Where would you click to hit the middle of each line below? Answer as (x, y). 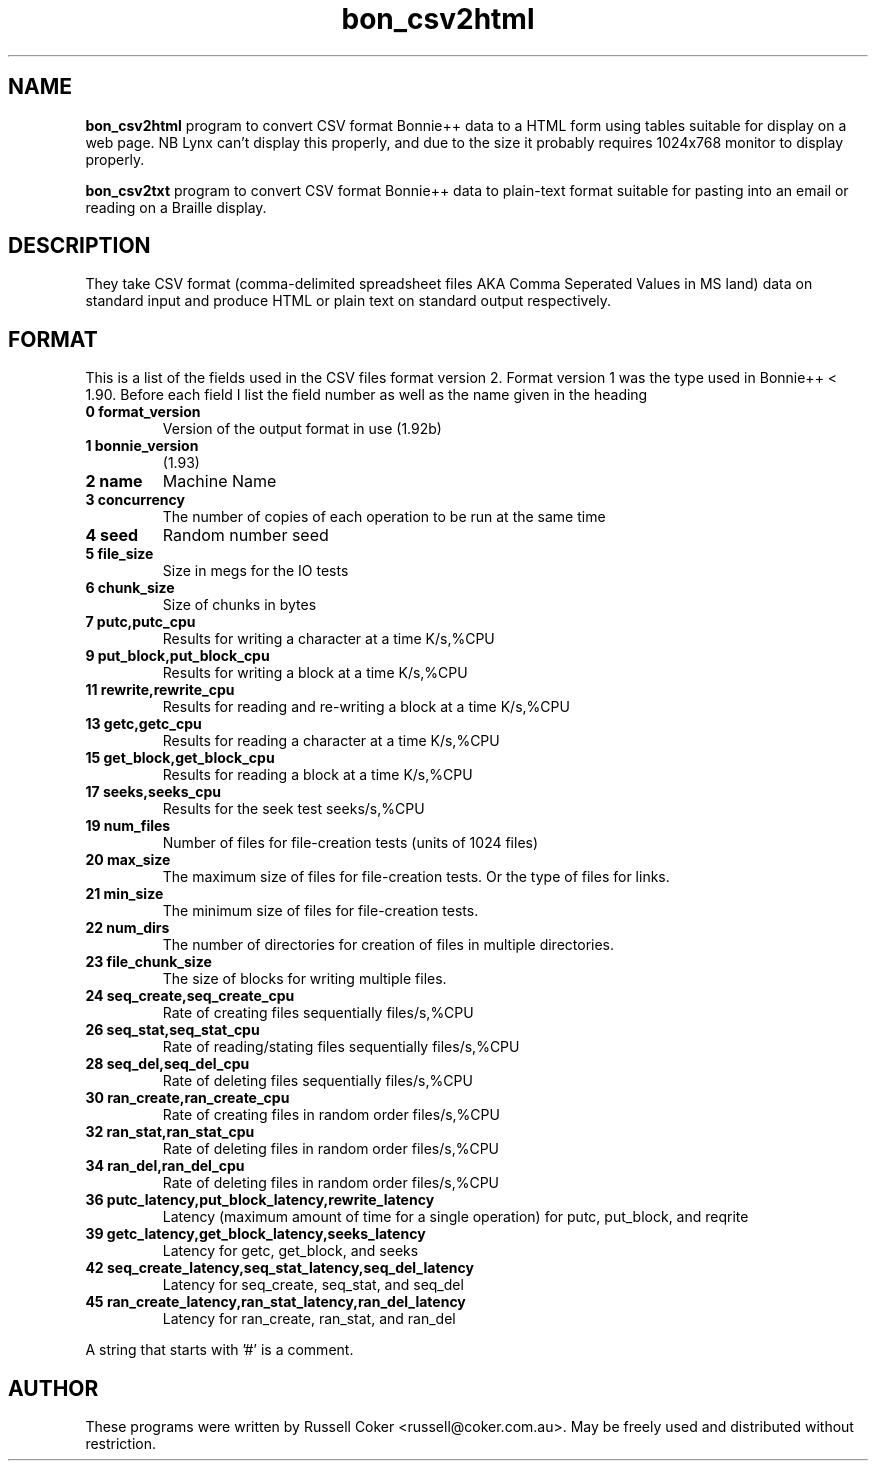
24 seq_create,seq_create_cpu (190, 996)
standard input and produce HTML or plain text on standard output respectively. (348, 301)
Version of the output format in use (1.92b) (302, 429)
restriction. (121, 1444)
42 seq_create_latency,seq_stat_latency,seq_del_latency (279, 1268)
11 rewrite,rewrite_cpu (160, 690)
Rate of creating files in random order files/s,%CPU (331, 1115)
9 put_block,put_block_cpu (177, 656)
